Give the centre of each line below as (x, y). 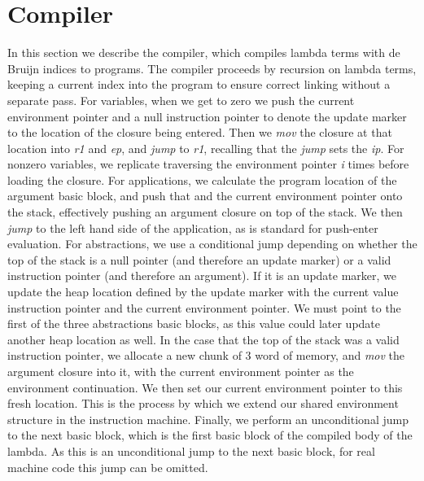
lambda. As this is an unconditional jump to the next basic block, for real (191, 450)
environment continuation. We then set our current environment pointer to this (205, 387)
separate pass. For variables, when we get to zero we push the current (181, 100)
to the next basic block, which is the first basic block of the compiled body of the (210, 435)
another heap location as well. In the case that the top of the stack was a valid (203, 339)
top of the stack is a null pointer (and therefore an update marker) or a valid (199, 259)
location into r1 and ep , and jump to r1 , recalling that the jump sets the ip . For (206, 148)
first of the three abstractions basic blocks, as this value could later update (194, 324)
